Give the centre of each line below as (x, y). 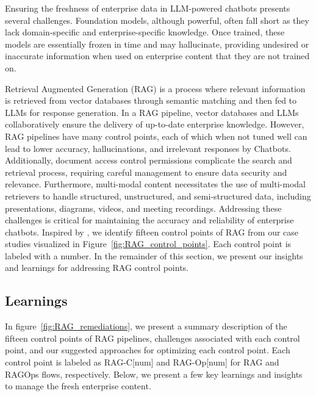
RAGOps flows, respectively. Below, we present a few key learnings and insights (154, 374)
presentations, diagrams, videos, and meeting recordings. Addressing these (143, 208)
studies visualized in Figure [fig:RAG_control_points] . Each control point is (148, 244)
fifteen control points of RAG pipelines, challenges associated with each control (153, 338)
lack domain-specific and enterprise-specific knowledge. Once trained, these (145, 32)
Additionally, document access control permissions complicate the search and (149, 160)
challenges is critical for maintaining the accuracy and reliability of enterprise (149, 220)
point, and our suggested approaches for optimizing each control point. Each (148, 350)
